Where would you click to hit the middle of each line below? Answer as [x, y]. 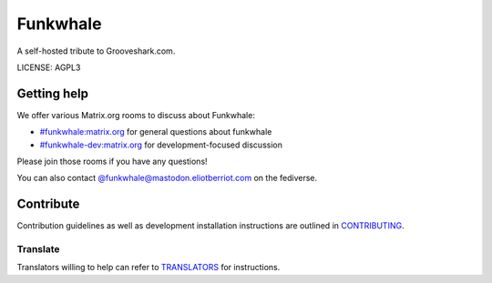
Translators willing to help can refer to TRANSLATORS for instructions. [149, 268]
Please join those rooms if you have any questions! [113, 162]
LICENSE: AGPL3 [49, 67]
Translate [38, 249]
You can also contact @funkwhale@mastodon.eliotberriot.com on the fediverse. [167, 178]
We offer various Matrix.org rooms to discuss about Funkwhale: [136, 115]
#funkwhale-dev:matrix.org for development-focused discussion [161, 145]
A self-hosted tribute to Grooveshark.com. [96, 51]
